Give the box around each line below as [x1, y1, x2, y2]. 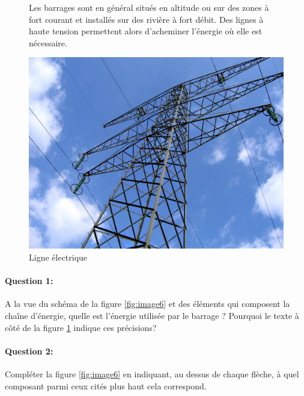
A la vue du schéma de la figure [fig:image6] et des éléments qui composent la [5, 297, 290, 310]
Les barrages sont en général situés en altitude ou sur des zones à [29, 1, 269, 13]
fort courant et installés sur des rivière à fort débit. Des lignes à [29, 13, 264, 25]
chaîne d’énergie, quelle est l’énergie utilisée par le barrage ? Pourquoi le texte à [5, 309, 299, 321]
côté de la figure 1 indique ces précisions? [5, 321, 157, 333]
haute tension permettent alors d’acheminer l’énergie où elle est [29, 25, 263, 37]
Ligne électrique [29, 250, 88, 263]
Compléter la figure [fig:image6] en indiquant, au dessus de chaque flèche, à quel [5, 367, 299, 380]
